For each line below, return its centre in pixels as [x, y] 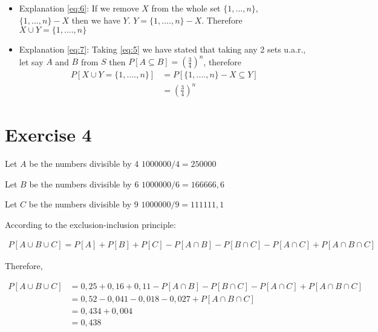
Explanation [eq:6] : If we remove [79, 8]
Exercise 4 [48, 135]
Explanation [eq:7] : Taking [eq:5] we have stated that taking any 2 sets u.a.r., [162, 49]
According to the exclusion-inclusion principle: [90, 224]
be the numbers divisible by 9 [83, 204]
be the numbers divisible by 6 [84, 184]
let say [31, 61]
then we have [96, 20]
